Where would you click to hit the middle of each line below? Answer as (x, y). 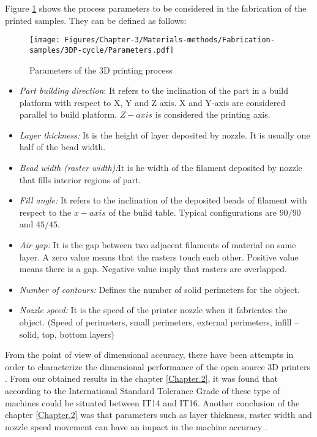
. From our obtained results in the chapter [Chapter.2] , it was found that (141, 378)
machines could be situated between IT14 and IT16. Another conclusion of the (152, 402)
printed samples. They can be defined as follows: (96, 20)
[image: (45, 40)
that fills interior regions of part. (80, 179)
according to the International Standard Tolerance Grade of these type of (143, 390)
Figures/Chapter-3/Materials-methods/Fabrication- (170, 40)
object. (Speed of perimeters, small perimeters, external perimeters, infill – (159, 322)
